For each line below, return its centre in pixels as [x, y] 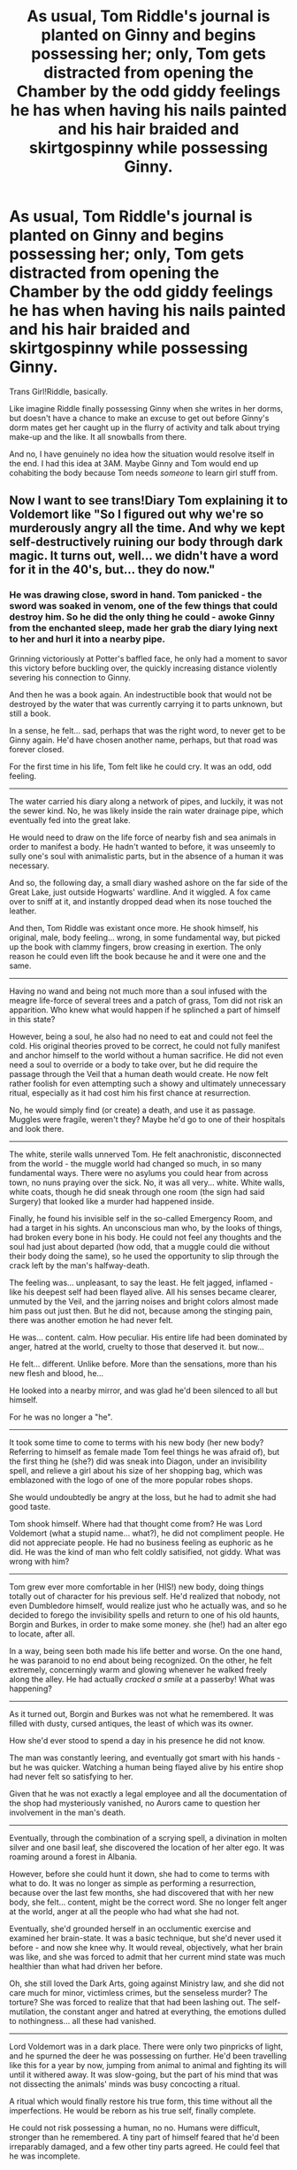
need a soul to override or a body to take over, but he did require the [133, 1065]
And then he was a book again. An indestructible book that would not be [141, 694]
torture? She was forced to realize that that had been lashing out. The [136, 2002]
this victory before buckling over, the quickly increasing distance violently [143, 668]
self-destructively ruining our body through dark [146, 542]
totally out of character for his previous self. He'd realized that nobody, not [145, 1596]
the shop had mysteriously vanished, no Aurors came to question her [135, 1803]
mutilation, [28, 2012]
